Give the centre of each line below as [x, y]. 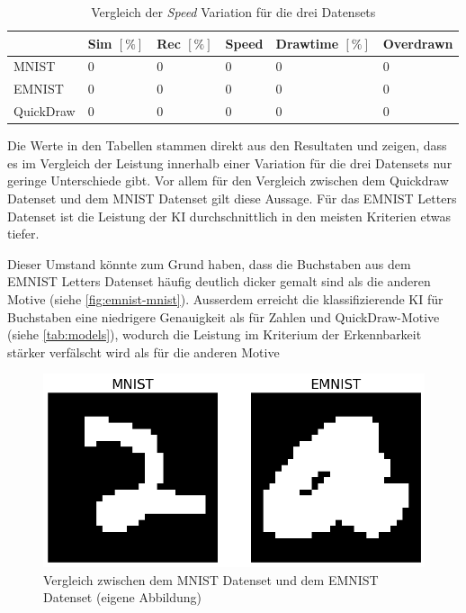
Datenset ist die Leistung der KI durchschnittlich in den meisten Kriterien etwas [229, 216]
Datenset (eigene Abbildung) [123, 597]
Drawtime [307, 43]
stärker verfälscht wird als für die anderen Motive [143, 352]
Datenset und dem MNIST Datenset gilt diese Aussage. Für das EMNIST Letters [232, 198]
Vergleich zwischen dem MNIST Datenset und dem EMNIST [211, 579]
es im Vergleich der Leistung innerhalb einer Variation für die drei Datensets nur [230, 162]
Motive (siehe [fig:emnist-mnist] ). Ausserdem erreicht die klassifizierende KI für [225, 298]
